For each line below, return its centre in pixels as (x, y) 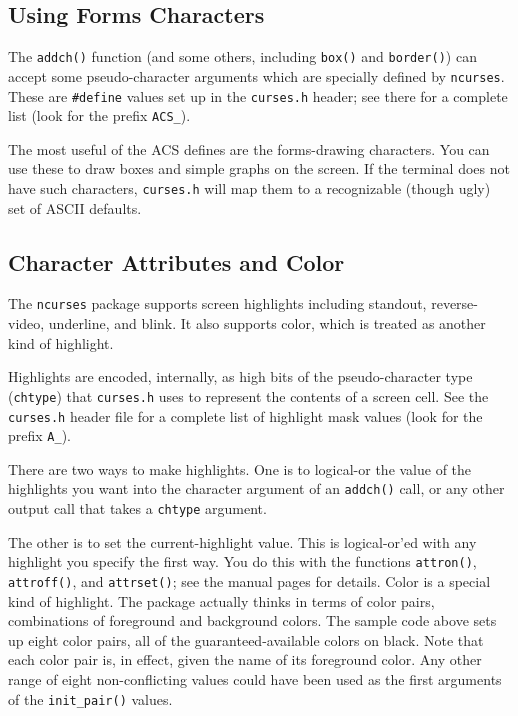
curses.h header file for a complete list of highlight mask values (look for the (245, 415)
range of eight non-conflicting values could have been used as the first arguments (255, 679)
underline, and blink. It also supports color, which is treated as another (267, 323)
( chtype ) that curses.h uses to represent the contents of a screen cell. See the (248, 395)
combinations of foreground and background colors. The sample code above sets (252, 620)
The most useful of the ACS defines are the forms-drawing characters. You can (249, 148)
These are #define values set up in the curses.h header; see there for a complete (258, 95)
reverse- (454, 303)
